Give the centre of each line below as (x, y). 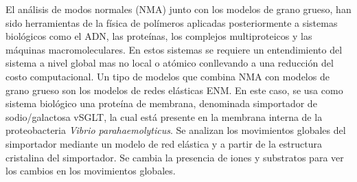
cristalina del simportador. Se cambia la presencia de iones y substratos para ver (175, 157)
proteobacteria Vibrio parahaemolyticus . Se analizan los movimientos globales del (176, 130)
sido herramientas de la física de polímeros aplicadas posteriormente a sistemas (172, 22)
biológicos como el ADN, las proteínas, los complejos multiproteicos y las (159, 36)
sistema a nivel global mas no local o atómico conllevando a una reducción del (170, 63)
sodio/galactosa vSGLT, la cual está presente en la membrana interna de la (164, 116)
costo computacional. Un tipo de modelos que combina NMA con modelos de (168, 76)
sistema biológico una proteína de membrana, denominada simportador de (161, 103)
